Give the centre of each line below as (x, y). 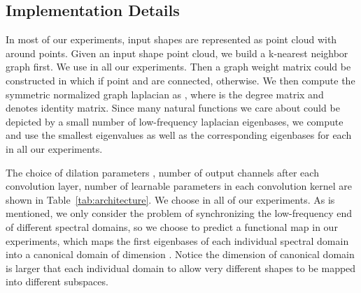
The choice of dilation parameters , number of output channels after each (162, 172)
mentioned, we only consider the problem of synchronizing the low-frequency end (179, 213)
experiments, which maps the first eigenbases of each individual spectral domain (177, 240)
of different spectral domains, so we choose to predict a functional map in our (172, 226)
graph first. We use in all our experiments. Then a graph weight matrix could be (178, 67)
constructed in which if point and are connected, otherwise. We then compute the (180, 80)
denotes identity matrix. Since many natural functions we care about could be (173, 108)
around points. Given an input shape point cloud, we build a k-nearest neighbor (177, 53)
